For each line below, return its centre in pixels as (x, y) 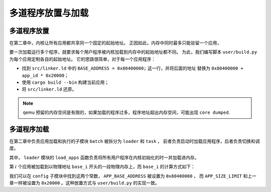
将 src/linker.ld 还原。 (49, 89)
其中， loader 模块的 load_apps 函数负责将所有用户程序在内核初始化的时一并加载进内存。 (104, 157)
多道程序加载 (29, 129)
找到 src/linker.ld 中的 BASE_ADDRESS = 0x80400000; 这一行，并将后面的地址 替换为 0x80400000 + (132, 68)
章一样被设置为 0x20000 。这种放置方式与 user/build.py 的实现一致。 (85, 183)
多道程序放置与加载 (49, 13)
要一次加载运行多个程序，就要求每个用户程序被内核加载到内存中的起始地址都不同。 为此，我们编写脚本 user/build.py (133, 52)
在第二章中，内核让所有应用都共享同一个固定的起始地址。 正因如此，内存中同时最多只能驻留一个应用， (115, 43)
